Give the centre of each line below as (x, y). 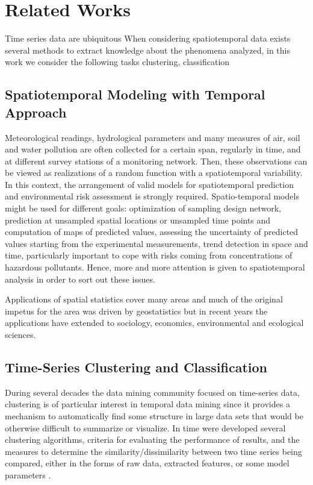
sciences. (20, 334)
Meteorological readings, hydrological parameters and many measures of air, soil (153, 137)
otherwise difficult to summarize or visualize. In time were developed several (145, 427)
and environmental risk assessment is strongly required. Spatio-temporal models (152, 196)
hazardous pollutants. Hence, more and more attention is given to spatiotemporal (155, 267)
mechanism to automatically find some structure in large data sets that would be (154, 415)
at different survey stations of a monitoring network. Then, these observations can (156, 161)
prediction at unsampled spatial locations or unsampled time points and (138, 220)
